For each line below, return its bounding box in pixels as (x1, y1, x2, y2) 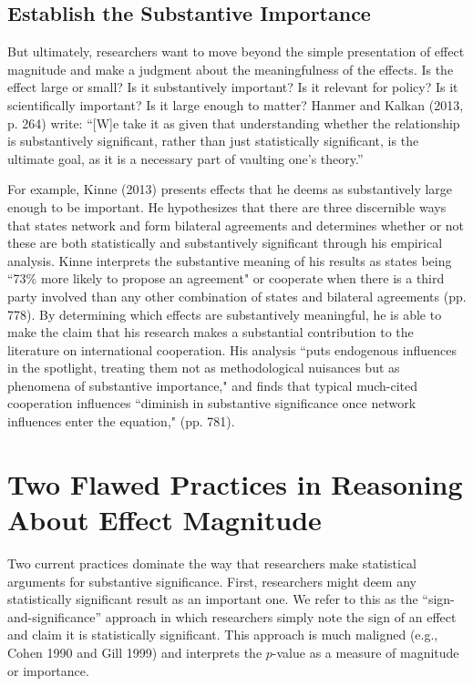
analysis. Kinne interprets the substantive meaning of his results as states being (7, 251, 452, 270)
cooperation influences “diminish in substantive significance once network (7, 394, 416, 413)
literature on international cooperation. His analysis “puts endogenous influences (7, 340, 457, 359)
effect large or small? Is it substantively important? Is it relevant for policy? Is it (7, 77, 458, 97)
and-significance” (7, 607, 102, 626)
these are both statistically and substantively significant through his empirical (7, 233, 443, 252)
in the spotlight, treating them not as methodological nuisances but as (7, 358, 400, 377)
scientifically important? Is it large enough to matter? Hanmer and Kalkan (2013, (7, 95, 464, 114)
